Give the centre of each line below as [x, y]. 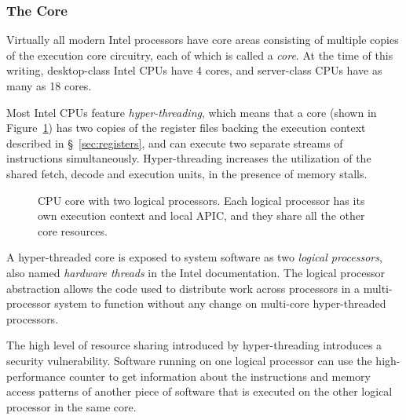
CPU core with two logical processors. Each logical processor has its [201, 200]
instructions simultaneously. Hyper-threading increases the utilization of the [189, 158]
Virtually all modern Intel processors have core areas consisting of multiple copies [203, 40]
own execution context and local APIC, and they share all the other [201, 215]
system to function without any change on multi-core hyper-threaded [220, 303]
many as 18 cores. [49, 86]
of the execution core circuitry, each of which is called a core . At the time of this [200, 55]
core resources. [73, 230]
